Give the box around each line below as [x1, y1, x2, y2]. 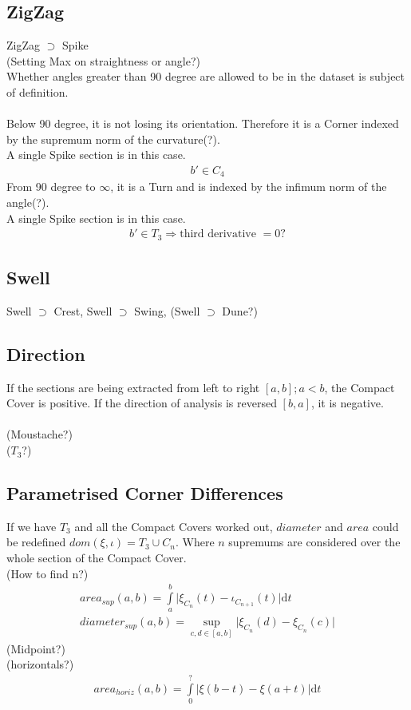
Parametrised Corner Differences [6, 481, 283, 506]
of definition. [6, 83, 69, 100]
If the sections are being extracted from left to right [6, 379, 260, 395]
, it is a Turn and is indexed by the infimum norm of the [110, 178, 387, 195]
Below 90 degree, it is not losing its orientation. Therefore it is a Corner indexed [6, 115, 399, 132]
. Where [175, 533, 215, 550]
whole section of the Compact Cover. [6, 549, 187, 566]
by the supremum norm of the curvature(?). [6, 130, 220, 147]
